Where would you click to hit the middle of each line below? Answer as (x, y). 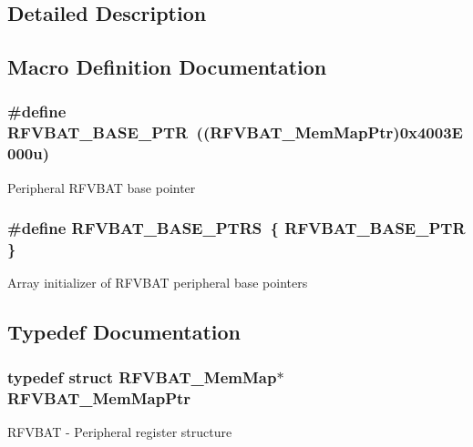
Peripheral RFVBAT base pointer (102, 187)
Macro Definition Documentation (167, 67)
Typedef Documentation (124, 332)
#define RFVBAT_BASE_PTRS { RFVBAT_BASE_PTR (236, 228)
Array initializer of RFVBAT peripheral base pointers (158, 283)
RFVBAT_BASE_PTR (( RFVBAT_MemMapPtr (201, 132)
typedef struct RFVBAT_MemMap (142, 376)
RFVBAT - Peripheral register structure (120, 431)
